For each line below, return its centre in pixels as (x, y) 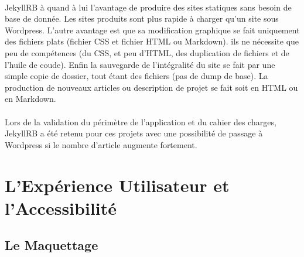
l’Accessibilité (61, 208)
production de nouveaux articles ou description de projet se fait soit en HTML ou (151, 87)
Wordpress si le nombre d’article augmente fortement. (101, 144)
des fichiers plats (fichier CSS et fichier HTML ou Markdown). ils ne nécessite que (152, 41)
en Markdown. (30, 99)
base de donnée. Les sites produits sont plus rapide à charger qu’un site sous (142, 18)
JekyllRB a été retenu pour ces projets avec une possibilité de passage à (134, 133)
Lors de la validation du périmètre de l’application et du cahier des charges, (141, 121)
